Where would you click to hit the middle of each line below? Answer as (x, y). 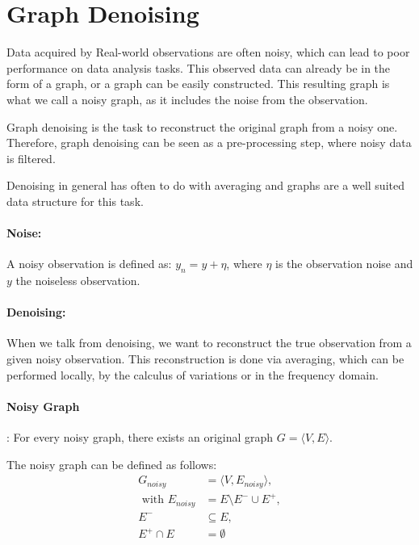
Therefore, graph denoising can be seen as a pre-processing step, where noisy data (209, 143)
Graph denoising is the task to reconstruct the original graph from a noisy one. (202, 126)
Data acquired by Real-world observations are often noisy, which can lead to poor (208, 52)
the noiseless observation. (78, 281)
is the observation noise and (344, 264)
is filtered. (31, 158)
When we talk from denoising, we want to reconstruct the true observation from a (209, 343)
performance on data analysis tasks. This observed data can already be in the (199, 67)
